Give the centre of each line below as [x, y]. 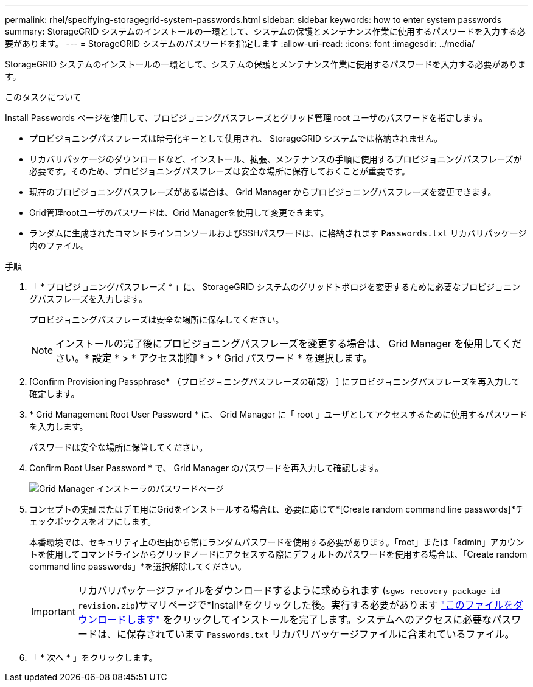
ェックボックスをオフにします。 [93, 521]
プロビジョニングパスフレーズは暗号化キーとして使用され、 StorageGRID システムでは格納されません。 [236, 138]
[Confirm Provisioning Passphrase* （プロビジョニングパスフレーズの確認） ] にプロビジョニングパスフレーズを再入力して [275, 381]
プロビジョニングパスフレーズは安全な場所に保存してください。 [157, 319]
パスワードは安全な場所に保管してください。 [119, 447]
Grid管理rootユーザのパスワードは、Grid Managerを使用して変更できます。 [179, 212]
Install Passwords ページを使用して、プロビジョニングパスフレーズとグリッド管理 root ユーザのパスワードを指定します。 [246, 118]
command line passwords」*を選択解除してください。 [138, 566]
